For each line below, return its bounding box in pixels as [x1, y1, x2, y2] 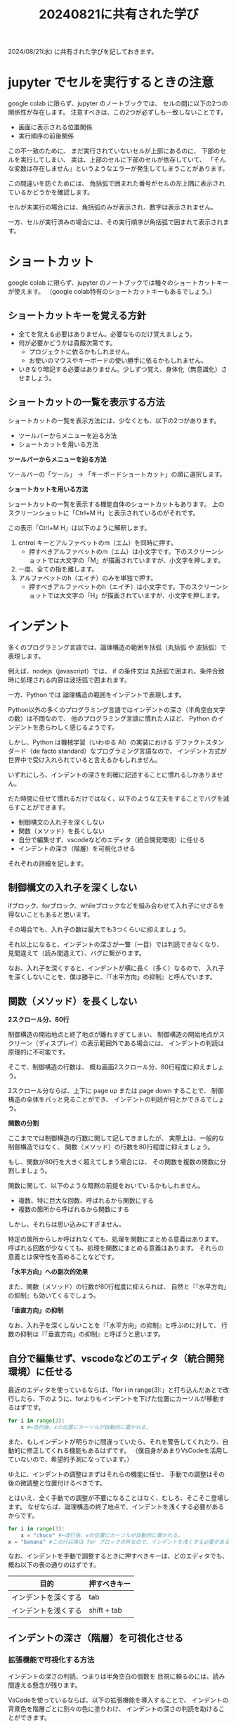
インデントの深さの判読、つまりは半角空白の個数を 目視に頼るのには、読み [8, 1672, 225, 1681]
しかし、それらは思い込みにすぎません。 [8, 1220, 125, 1229]
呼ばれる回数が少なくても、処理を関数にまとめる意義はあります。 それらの [8, 1244, 224, 1252]
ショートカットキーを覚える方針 [8, 310, 147, 322]
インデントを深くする [11, 1593, 83, 1603]
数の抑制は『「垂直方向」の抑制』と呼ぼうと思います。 [8, 1330, 164, 1338]
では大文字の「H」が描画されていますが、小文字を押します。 [47, 591, 223, 600]
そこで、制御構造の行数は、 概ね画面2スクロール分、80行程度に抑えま [8, 1063, 212, 1071]
